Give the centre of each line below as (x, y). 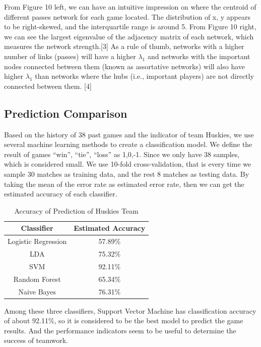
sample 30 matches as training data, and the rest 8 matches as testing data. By (127, 173)
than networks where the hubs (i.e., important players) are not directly (144, 76)
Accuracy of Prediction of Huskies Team (76, 210)
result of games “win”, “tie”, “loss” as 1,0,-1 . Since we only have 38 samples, (122, 154)
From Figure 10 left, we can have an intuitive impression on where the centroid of (130, 7)
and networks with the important (199, 56)
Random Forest (37, 279)
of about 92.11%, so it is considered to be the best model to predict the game (124, 320)
